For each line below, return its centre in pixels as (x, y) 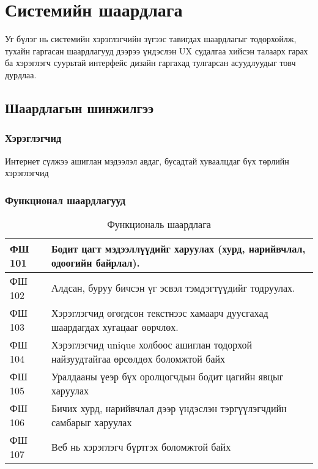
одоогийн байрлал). (95, 262)
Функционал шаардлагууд (65, 200)
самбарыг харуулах (91, 422)
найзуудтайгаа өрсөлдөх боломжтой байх (138, 358)
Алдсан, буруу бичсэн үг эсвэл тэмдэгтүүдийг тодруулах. (173, 288)
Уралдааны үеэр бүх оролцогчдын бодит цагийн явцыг (167, 376)
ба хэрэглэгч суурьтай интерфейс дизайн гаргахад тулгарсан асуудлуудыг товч (150, 63)
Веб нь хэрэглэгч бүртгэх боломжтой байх (141, 447)
